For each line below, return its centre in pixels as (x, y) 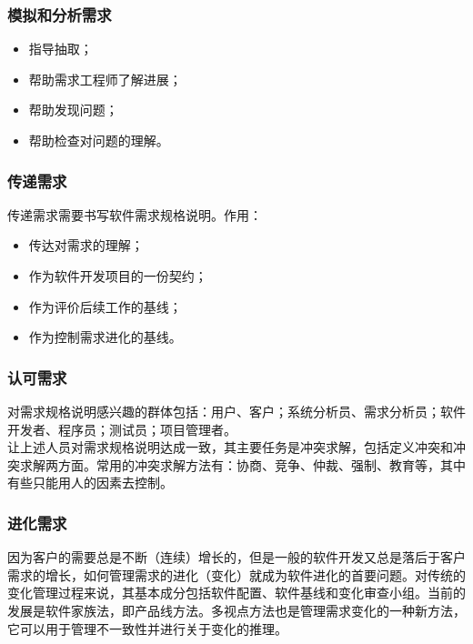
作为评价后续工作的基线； (105, 306)
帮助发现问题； (73, 110)
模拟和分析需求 (60, 14)
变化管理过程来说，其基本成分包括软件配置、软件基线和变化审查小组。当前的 (236, 593)
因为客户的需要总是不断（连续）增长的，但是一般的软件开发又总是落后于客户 (236, 557)
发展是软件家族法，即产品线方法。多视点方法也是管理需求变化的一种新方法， (236, 610)
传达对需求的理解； (86, 245)
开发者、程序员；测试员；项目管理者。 (122, 429)
